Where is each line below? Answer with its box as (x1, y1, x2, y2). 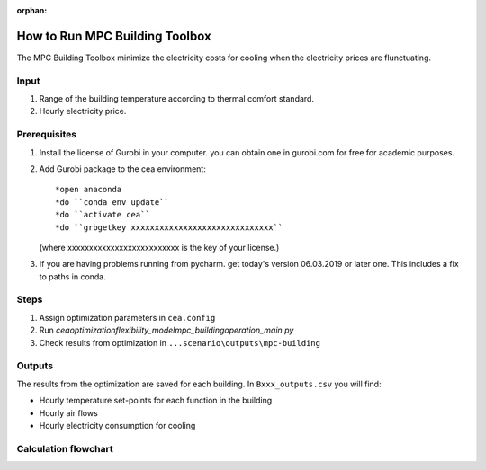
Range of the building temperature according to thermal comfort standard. (39, 93, 315, 104)
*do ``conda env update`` (55, 197, 170, 207)
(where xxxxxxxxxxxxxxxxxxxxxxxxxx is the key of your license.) (39, 242, 280, 253)
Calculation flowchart (16, 442, 114, 455)
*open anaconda (55, 184, 122, 195)
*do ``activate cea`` (55, 209, 150, 220)
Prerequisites (16, 129, 76, 141)
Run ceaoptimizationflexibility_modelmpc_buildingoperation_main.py (39, 324, 294, 336)
